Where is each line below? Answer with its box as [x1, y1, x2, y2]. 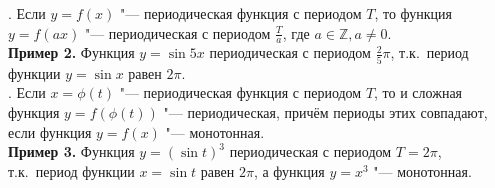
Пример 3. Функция [8, 141, 135, 162]
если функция [8, 121, 92, 142]
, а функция [253, 160, 325, 181]
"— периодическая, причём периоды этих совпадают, [163, 101, 488, 122]
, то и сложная [374, 82, 463, 103]
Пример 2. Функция [8, 42, 135, 63]
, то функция [374, 3, 452, 23]
